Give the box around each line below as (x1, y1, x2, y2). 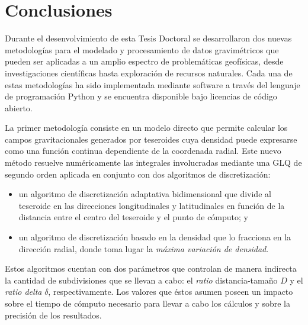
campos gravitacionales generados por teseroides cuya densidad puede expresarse (5, 133, 297, 145)
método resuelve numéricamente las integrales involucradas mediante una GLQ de (5, 156, 302, 169)
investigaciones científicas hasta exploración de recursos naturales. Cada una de (5, 66, 293, 79)
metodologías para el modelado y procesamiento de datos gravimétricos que (5, 43, 279, 56)
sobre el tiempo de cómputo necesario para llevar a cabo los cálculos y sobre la (5, 297, 290, 309)
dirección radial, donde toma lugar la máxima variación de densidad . (18, 242, 269, 255)
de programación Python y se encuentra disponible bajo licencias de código (5, 90, 277, 102)
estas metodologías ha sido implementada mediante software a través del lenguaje (5, 78, 300, 91)
